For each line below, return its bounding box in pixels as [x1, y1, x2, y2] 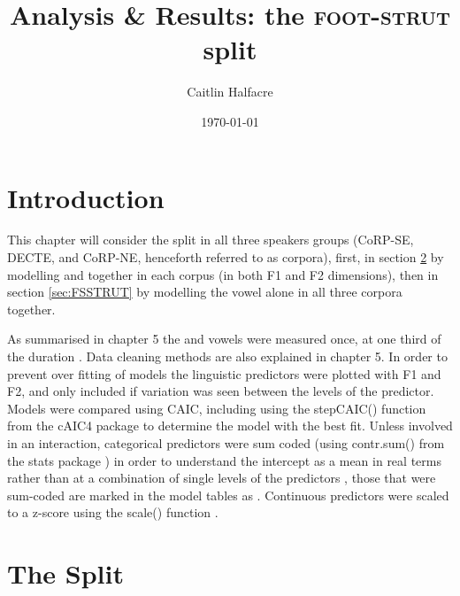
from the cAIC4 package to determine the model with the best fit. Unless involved [7, 416, 453, 435]
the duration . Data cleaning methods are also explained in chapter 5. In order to [7, 347, 448, 365]
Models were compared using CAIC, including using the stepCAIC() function [7, 399, 426, 417]
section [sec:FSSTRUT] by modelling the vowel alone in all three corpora [7, 283, 402, 301]
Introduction [7, 179, 165, 215]
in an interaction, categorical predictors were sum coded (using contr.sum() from [7, 433, 445, 452]
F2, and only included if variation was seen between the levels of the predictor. [7, 382, 434, 400]
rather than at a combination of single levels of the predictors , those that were [7, 468, 436, 487]
